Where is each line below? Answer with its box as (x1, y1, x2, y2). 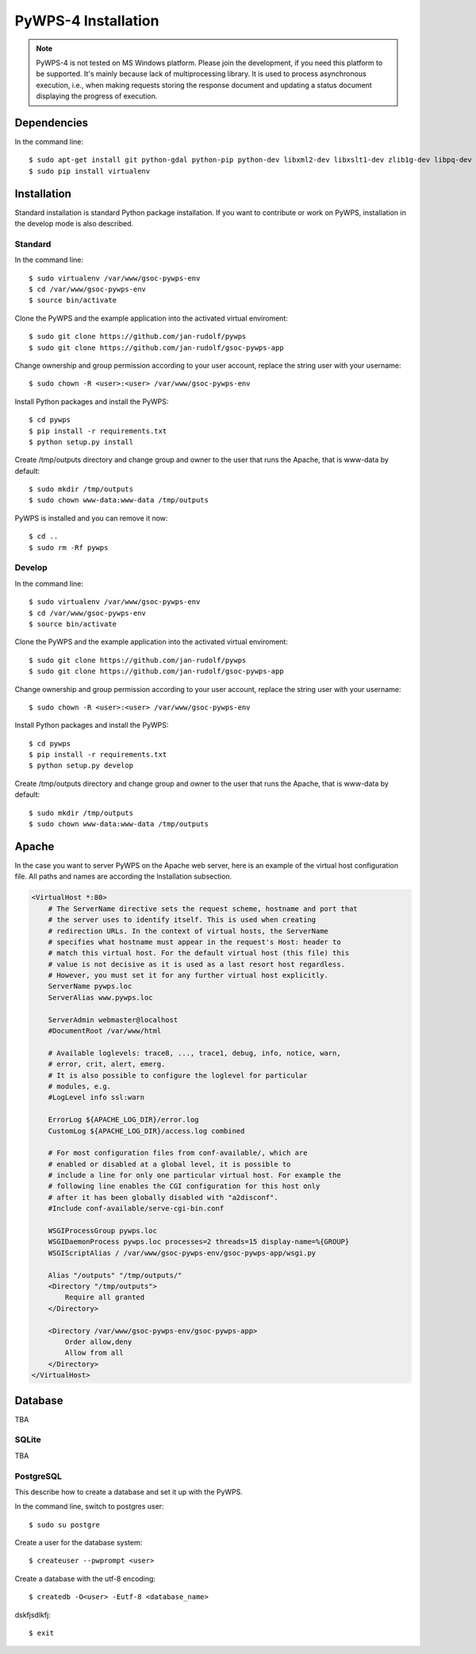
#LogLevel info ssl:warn (48, 1093, 145, 1102)
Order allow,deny (64, 1337, 132, 1346)
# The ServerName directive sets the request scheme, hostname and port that (48, 904, 359, 913)
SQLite (14, 1434, 41, 1445)
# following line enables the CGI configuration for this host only (48, 1182, 321, 1190)
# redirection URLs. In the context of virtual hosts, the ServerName (48, 926, 329, 936)
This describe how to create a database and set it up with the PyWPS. (14, 1487, 244, 1496)
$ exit (29, 1629, 55, 1638)
